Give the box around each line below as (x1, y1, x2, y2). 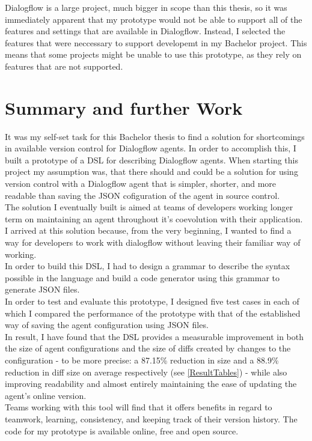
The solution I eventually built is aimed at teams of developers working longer (5, 201, 293, 213)
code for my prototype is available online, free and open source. (5, 424, 239, 437)
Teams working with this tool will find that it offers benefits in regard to (5, 401, 272, 413)
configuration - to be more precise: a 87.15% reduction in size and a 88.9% (5, 353, 279, 366)
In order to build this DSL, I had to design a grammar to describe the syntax (5, 260, 290, 272)
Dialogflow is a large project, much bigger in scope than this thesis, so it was (5, 1, 287, 13)
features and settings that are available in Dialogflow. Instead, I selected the (5, 25, 286, 37)
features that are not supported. (5, 59, 123, 72)
